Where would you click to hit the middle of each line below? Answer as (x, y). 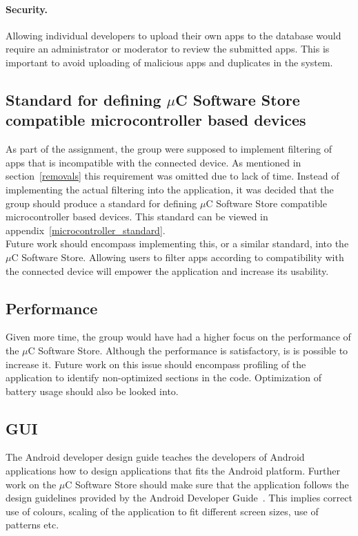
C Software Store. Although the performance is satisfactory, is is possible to (188, 350)
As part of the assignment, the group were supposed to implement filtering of (169, 149)
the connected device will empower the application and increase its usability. (167, 270)
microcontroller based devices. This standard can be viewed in (137, 217)
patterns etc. (32, 525)
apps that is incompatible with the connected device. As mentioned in (153, 162)
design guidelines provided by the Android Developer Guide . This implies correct (179, 498)
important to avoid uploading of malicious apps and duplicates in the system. (169, 62)
